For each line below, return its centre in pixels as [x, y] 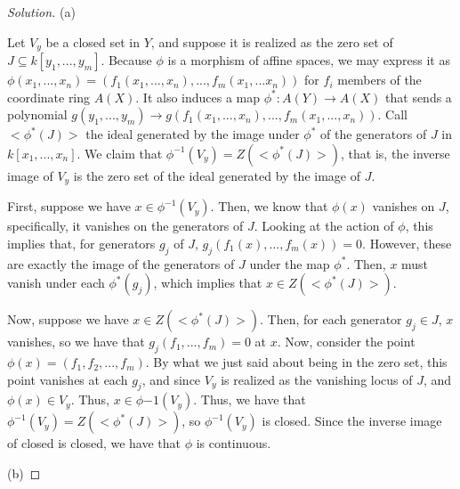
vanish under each [56, 283]
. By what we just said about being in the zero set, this [296, 362]
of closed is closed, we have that [94, 443]
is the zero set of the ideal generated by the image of [217, 175]
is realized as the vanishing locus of [317, 379]
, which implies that [208, 283]
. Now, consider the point [346, 342]
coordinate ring [49, 97]
